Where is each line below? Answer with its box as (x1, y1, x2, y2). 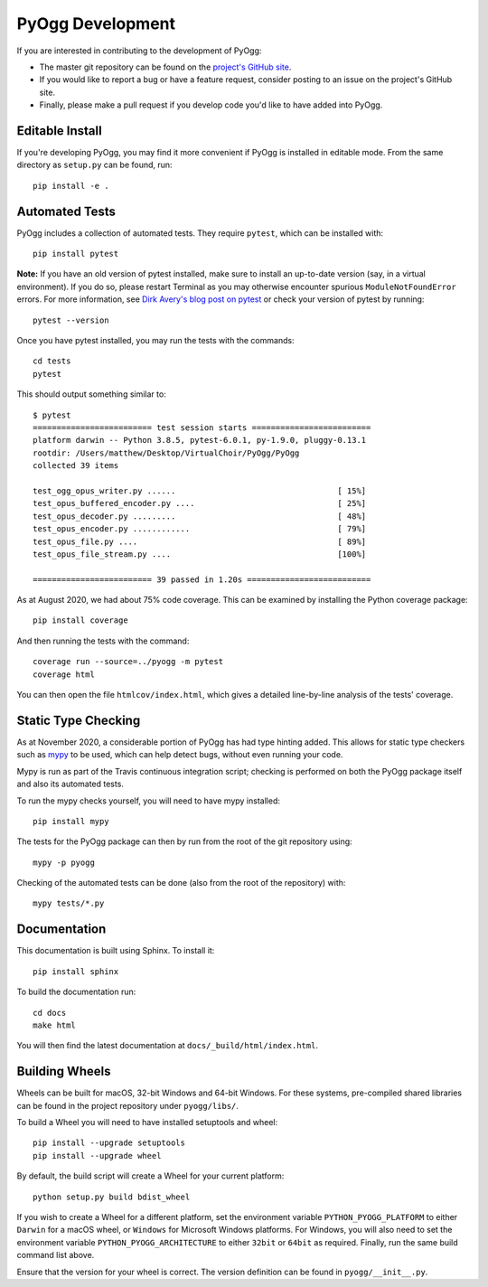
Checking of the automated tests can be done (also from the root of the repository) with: (16, 878, 346, 888)
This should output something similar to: (16, 389, 166, 399)
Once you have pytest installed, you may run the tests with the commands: (16, 335, 295, 346)
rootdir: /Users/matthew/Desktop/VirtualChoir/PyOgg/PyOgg (33, 447, 300, 458)
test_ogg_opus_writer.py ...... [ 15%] (33, 485, 367, 496)
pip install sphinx (33, 966, 119, 976)
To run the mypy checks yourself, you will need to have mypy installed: (16, 795, 280, 806)
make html (33, 1019, 76, 1030)
